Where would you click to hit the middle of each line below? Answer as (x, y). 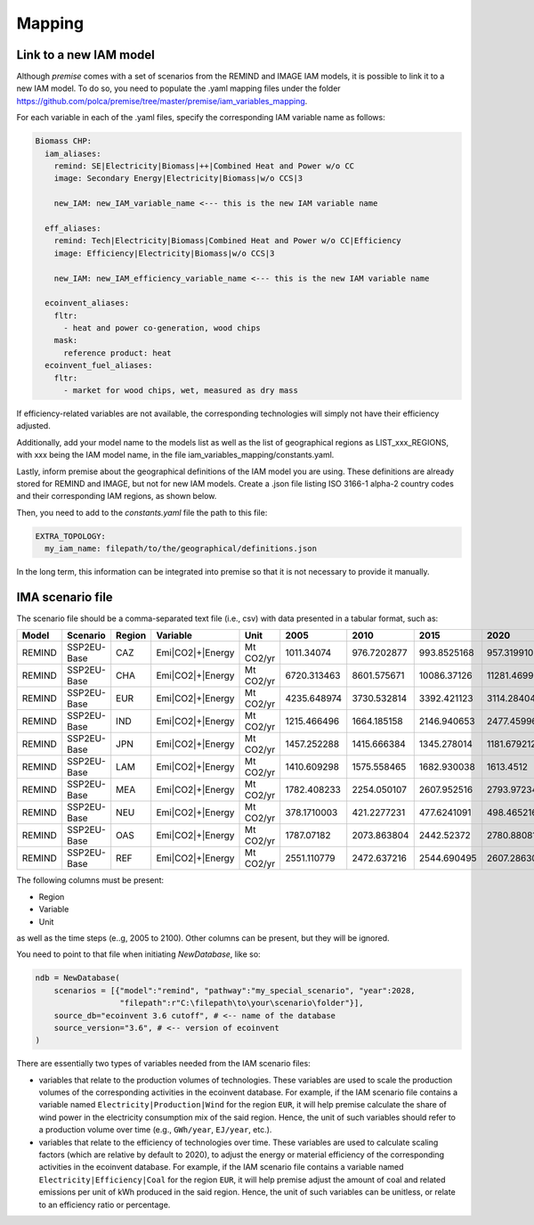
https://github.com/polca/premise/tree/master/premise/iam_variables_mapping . (162, 101)
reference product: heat (118, 353)
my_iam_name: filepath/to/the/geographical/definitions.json (181, 549)
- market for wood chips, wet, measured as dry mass (181, 391)
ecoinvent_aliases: (87, 303)
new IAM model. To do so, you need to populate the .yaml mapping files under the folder (179, 88)
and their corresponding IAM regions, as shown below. (117, 496)
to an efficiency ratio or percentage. (105, 1205)
